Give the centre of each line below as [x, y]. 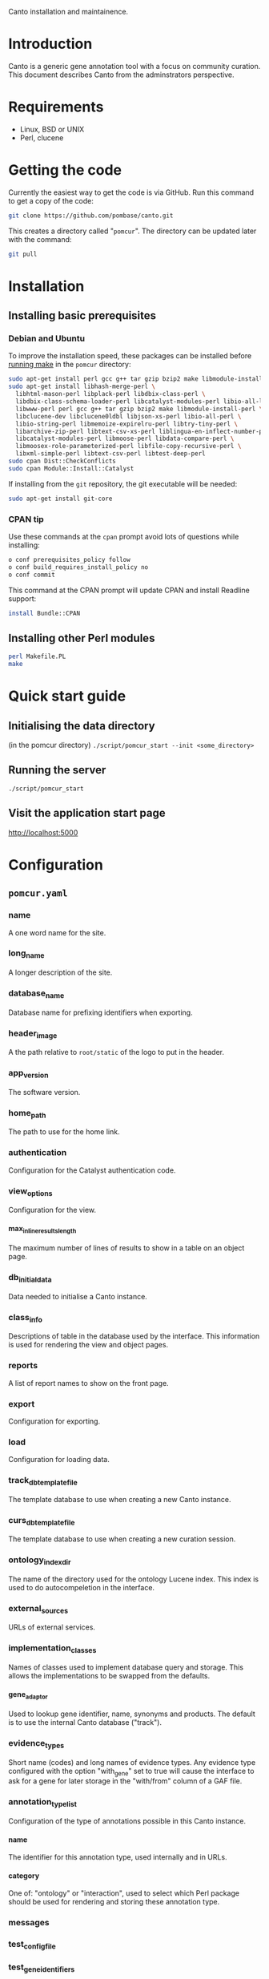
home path [27, 1113]
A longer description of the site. [60, 972]
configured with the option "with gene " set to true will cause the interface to [131, 1772]
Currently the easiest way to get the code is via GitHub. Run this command [131, 192]
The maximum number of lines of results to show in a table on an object [126, 1248]
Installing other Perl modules [82, 638]
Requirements [56, 107]
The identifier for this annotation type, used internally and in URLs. [118, 1857]
